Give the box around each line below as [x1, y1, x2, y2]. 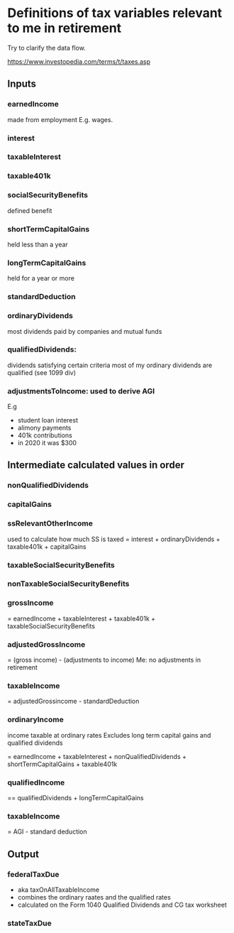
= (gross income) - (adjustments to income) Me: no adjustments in [7, 655, 201, 665]
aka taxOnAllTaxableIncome [17, 885, 100, 894]
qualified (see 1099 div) [7, 368, 77, 377]
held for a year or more [7, 274, 74, 283]
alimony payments [17, 424, 72, 432]
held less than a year [7, 240, 69, 249]
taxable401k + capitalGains [7, 542, 87, 551]
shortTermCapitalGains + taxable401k [7, 760, 118, 768]
